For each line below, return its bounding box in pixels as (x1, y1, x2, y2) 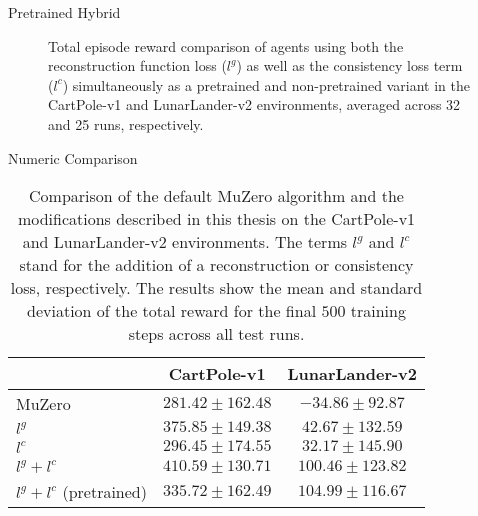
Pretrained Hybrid (8, 2, 121, 22)
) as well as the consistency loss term (236, 55, 463, 76)
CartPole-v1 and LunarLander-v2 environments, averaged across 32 (48, 94, 461, 115)
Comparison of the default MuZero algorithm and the (29, 184, 404, 208)
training (350, 299, 406, 323)
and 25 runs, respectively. (48, 113, 204, 134)
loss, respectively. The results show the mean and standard (10, 276, 423, 300)
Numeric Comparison (8, 147, 138, 168)
